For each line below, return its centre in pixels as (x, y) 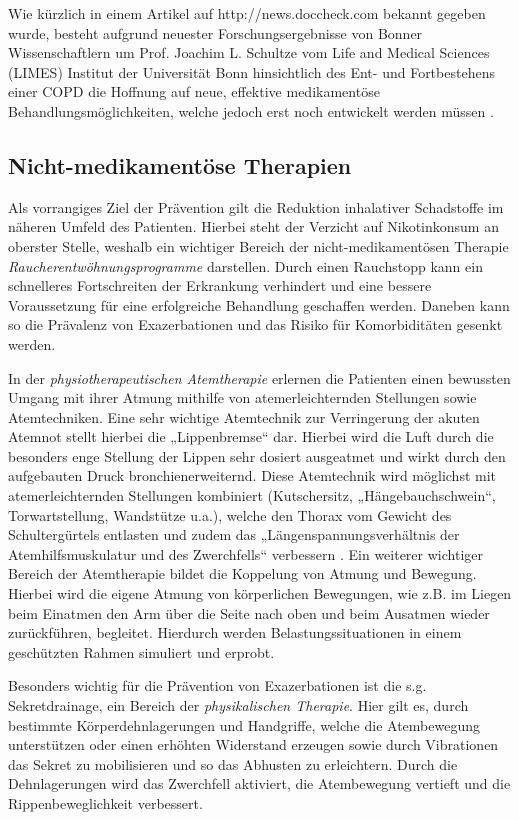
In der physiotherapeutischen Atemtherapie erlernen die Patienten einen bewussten (259, 377)
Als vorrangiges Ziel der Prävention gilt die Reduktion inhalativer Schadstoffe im (256, 206)
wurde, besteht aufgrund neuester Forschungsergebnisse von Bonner (215, 32)
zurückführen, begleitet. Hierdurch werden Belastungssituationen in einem (235, 632)
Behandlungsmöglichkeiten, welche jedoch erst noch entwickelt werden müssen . (251, 110)
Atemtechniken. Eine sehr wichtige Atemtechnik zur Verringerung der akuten (244, 416)
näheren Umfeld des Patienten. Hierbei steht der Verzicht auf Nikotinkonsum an (253, 226)
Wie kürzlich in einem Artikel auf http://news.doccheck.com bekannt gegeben (247, 13)
